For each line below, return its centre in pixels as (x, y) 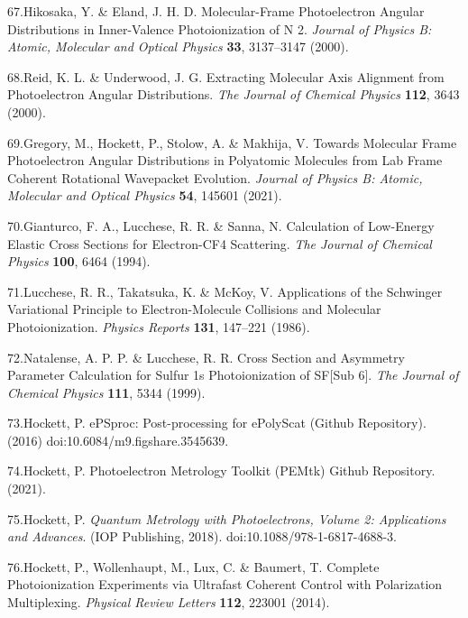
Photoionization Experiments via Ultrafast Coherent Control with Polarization (225, 584)
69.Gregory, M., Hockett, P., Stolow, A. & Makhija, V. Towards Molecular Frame (232, 142)
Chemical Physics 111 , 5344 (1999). (106, 392)
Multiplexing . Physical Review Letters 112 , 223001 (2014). (169, 602)
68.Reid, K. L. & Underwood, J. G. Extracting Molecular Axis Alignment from (226, 76)
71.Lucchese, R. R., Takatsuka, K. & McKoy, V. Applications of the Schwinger (225, 291)
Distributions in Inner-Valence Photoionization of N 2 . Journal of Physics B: (220, 28)
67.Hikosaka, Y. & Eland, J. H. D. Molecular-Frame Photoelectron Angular (216, 11)
